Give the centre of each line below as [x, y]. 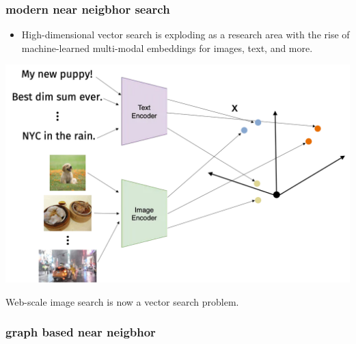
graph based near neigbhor [81, 332]
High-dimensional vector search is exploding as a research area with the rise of [186, 35]
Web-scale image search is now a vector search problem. [122, 301]
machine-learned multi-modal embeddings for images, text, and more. [167, 48]
